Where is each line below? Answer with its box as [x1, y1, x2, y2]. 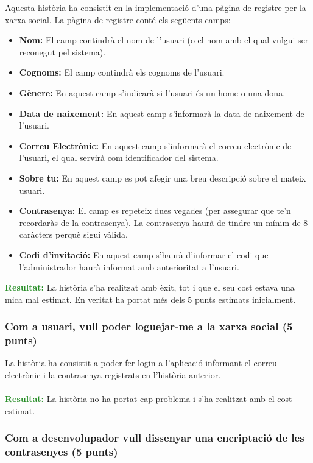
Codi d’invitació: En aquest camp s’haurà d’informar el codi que [19, 248, 269, 261]
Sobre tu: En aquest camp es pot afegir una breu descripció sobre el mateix [19, 171, 306, 184]
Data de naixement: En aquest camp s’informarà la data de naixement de [19, 107, 304, 119]
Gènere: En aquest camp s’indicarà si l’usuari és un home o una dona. [19, 86, 286, 99]
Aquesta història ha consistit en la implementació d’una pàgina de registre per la [5, 1, 306, 13]
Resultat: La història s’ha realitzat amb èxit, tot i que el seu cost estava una [5, 281, 295, 294]
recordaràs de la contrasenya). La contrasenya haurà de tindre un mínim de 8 [19, 216, 308, 228]
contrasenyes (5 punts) [5, 444, 118, 459]
